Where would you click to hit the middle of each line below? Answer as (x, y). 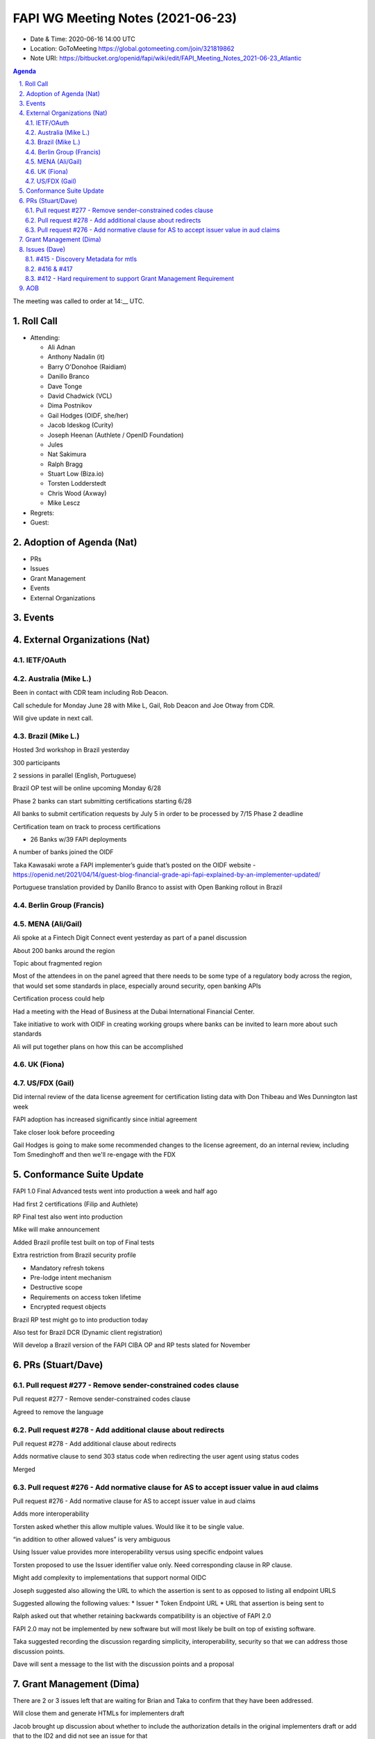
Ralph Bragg (65, 464)
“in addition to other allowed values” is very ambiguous (92, 1539)
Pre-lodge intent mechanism (71, 1277)
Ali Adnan (61, 347)
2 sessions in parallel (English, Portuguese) (75, 775)
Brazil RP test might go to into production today (81, 1320)
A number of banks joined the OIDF (63, 852)
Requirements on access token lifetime (86, 1297)
